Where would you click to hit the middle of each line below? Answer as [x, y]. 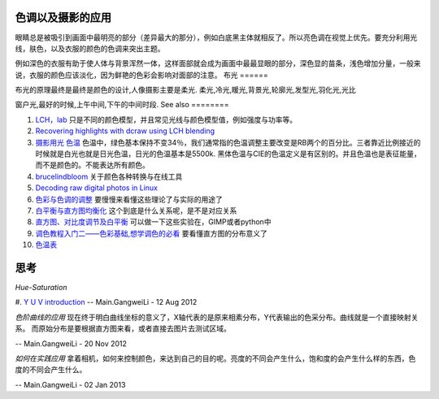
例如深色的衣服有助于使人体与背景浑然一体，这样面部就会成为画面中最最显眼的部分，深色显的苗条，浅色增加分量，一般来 [218, 63]
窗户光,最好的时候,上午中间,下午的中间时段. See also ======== [122, 105]
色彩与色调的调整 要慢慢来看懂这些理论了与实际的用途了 [129, 199]
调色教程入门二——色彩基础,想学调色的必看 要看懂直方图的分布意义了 [151, 233]
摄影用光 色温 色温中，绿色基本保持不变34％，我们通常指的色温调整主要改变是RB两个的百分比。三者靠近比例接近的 [228, 142]
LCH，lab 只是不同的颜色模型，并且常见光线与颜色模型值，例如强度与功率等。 [166, 119]
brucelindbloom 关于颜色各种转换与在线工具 [109, 176]
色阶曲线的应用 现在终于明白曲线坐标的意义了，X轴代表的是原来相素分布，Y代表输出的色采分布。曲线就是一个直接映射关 [217, 317]
